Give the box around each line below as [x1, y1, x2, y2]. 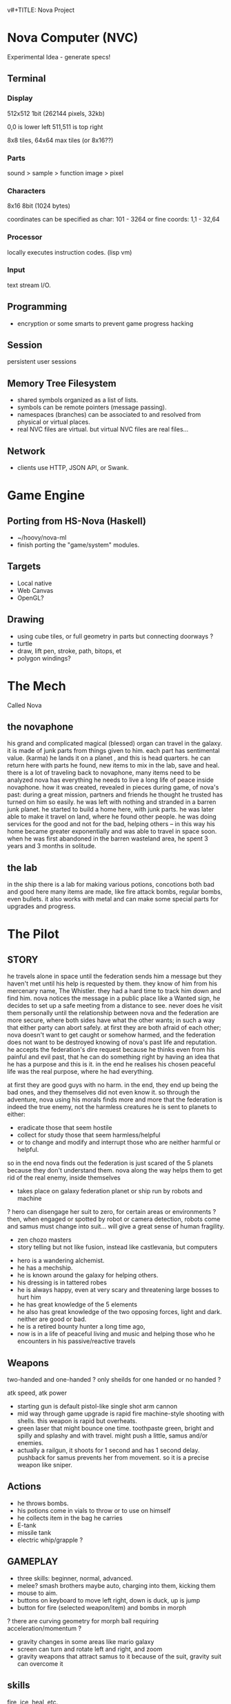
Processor [7, 233, 43, 242]
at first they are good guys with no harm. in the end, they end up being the [7, 1081, 219, 1089]
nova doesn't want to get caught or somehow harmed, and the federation [7, 1031, 216, 1039]
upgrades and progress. [7, 902, 76, 910]
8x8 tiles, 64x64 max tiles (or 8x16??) [7, 136, 114, 144]
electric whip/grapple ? [17, 1536, 83, 1544]
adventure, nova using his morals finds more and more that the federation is [7, 1095, 223, 1104]
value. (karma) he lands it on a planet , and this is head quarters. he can [7, 754, 211, 762]
